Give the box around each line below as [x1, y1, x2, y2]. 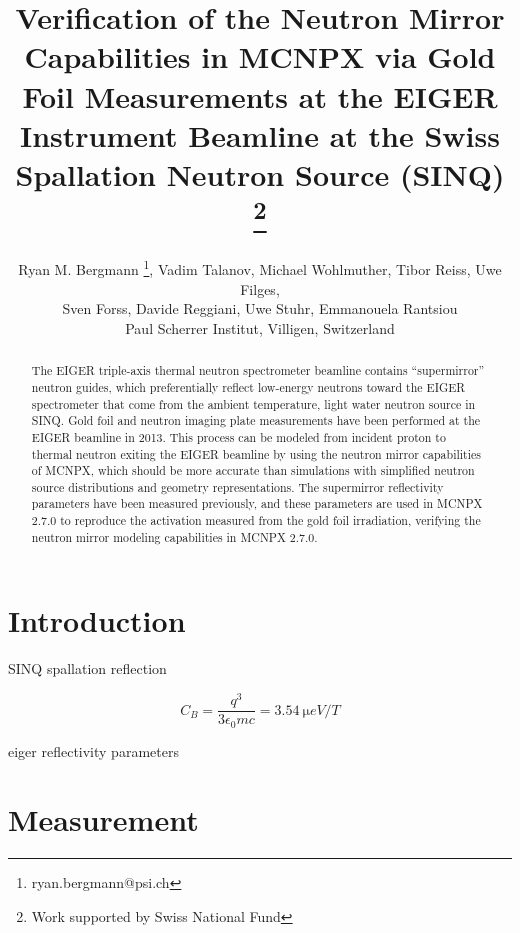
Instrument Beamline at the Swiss [20, 114, 500, 155]
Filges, [240, 278, 280, 299]
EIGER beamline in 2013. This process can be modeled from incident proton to [31, 428, 446, 445]
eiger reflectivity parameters [8, 740, 179, 761]
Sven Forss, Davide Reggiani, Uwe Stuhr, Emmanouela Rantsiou [62, 298, 458, 319]
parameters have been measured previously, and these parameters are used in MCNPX [31, 495, 483, 512]
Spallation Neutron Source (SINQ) [15, 153, 505, 194]
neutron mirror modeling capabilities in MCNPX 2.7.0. [31, 528, 318, 545]
